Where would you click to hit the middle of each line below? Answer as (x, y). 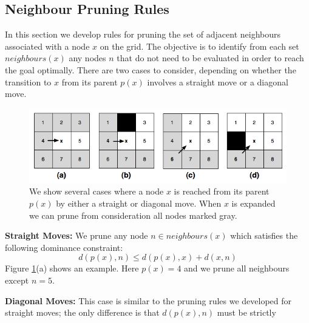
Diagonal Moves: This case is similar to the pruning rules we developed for (148, 300)
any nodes (87, 58)
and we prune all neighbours (237, 268)
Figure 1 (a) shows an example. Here (72, 268)
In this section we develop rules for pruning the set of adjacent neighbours (143, 34)
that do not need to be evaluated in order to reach (210, 58)
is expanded (253, 203)
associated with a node (47, 46)
